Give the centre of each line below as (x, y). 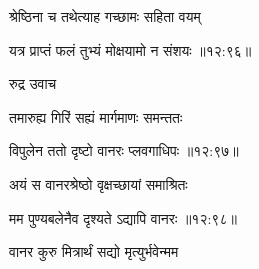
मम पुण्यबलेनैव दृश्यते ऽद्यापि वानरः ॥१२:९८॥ (123, 217)
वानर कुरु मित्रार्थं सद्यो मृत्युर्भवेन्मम (94, 251)
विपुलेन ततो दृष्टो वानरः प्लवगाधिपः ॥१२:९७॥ (124, 150)
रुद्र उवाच (33, 83)
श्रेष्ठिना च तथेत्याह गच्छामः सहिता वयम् (105, 16)
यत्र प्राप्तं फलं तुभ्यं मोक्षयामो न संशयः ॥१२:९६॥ (130, 49)
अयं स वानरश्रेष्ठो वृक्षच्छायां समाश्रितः (98, 183)
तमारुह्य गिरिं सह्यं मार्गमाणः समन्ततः (96, 116)
